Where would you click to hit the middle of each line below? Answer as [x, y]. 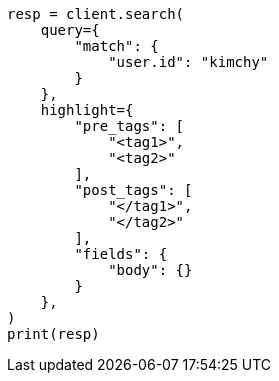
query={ [70, 30]
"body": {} [150, 270]
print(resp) [53, 334]
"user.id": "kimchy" [188, 62]
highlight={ [87, 110]
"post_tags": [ [133, 190]
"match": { [116, 46]
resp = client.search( [96, 14]
